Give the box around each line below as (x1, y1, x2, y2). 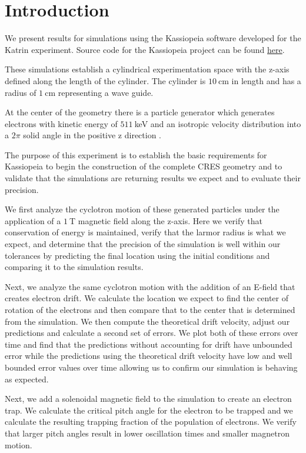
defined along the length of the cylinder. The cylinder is (5, 74, 206, 86)
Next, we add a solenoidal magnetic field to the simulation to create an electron (5, 392, 292, 405)
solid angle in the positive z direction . (23, 129, 162, 141)
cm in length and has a (218, 74, 301, 86)
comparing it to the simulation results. (5, 261, 144, 273)
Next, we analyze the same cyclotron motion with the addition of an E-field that (5, 280, 295, 292)
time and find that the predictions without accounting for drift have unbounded (5, 338, 292, 350)
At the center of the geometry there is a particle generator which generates (5, 106, 275, 118)
